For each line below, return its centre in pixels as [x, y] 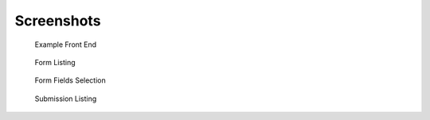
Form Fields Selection [70, 80]
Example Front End [66, 45]
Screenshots [58, 21]
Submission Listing [66, 99]
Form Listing [55, 62]
